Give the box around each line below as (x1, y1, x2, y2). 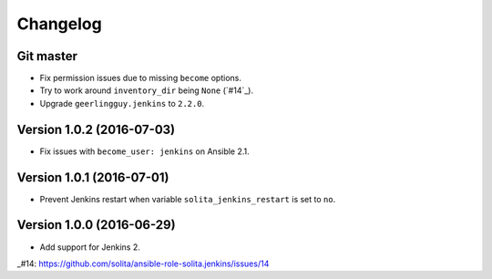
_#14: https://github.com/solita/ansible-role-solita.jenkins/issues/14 (16, 258, 270, 269)
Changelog (16, 14, 102, 34)
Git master (16, 48, 77, 64)
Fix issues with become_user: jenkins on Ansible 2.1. (39, 146, 250, 157)
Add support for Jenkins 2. (39, 242, 140, 253)
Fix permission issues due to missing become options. (39, 73, 241, 84)
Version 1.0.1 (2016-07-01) (16, 170, 169, 185)
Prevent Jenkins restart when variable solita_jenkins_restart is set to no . (39, 193, 336, 204)
